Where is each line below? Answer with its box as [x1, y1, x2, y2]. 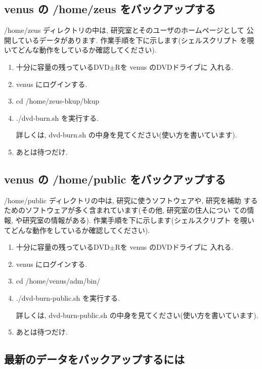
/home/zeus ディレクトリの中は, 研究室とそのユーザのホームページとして [4, 25, 244, 35]
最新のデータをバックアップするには [4, 351, 185, 367]
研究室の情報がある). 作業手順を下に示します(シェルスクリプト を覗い [22, 214, 254, 225]
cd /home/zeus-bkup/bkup [16, 96, 100, 106]
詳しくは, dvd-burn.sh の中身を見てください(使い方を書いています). [16, 129, 237, 140]
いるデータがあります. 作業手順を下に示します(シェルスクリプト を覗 [25, 34, 254, 45]
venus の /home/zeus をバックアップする [4, 1, 216, 17]
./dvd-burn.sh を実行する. [16, 112, 99, 123]
